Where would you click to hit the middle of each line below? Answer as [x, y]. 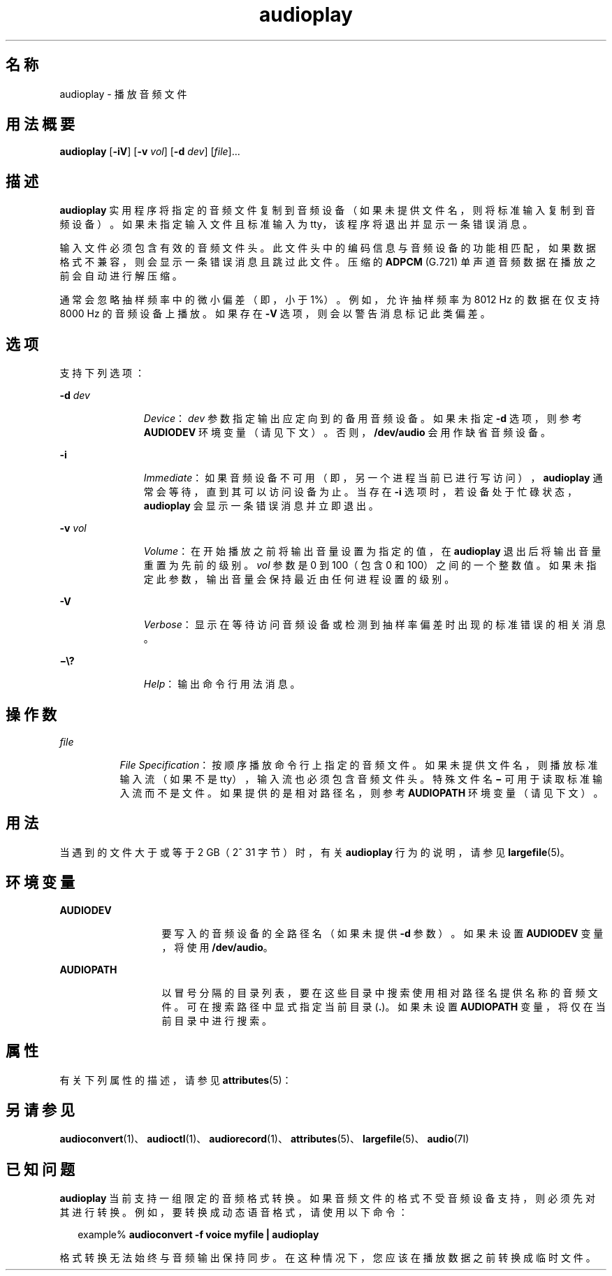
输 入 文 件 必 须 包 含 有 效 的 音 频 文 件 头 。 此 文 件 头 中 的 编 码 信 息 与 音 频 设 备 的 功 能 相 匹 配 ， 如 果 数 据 [328, 248]
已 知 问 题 [40, 1169]
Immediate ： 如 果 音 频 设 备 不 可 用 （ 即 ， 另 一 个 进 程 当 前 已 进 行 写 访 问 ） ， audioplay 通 [373, 478]
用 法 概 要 [40, 124]
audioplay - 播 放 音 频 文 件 [123, 94]
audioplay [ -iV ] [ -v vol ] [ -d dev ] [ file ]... [150, 152]
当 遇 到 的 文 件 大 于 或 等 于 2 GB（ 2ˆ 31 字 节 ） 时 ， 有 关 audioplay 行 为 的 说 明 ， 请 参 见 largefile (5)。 [315, 852]
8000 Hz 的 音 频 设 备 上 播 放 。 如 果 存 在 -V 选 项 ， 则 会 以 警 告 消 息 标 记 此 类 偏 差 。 [275, 314]
